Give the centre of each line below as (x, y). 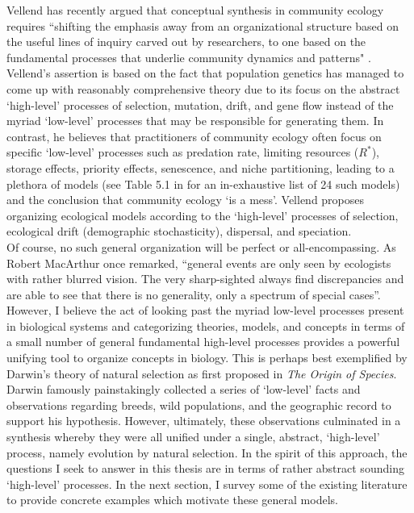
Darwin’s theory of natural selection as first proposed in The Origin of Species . (202, 373)
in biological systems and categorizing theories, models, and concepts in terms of (206, 325)
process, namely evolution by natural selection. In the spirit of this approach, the (207, 452)
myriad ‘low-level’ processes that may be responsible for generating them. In (195, 121)
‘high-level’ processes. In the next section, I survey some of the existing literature (207, 484)
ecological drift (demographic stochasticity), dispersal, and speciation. (179, 231)
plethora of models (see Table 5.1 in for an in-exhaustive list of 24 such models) (203, 184)
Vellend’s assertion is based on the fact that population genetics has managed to (205, 73)
